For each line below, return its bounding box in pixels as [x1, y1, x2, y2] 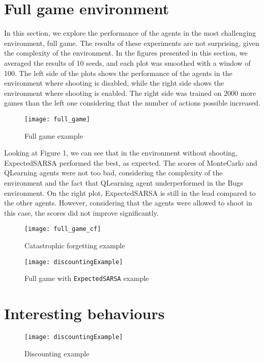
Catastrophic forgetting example [24, 240, 125, 250]
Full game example [24, 130, 83, 141]
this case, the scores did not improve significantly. [4, 207, 159, 218]
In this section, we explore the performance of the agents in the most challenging [4, 28, 256, 38]
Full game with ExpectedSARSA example [24, 273, 149, 283]
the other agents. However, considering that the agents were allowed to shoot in [4, 197, 252, 208]
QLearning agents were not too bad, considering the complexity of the [4, 167, 223, 178]
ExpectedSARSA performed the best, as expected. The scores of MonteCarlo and [4, 157, 257, 168]
